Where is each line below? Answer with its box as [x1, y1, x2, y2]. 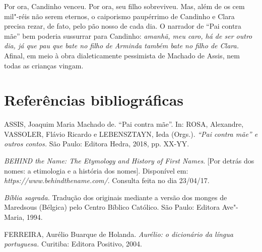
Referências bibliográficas [4, 90, 184, 110]
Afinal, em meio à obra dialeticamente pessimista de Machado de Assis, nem [4, 50, 240, 60]
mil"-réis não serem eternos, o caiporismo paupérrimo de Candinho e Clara [4, 11, 235, 21]
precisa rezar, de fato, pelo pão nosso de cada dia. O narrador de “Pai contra [4, 21, 241, 31]
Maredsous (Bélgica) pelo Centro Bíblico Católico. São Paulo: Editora [4, 202, 220, 212]
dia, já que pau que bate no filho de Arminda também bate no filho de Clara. [4, 40, 239, 51]
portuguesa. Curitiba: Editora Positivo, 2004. [4, 238, 142, 249]
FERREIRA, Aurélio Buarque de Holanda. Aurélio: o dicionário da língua [4, 228, 233, 239]
